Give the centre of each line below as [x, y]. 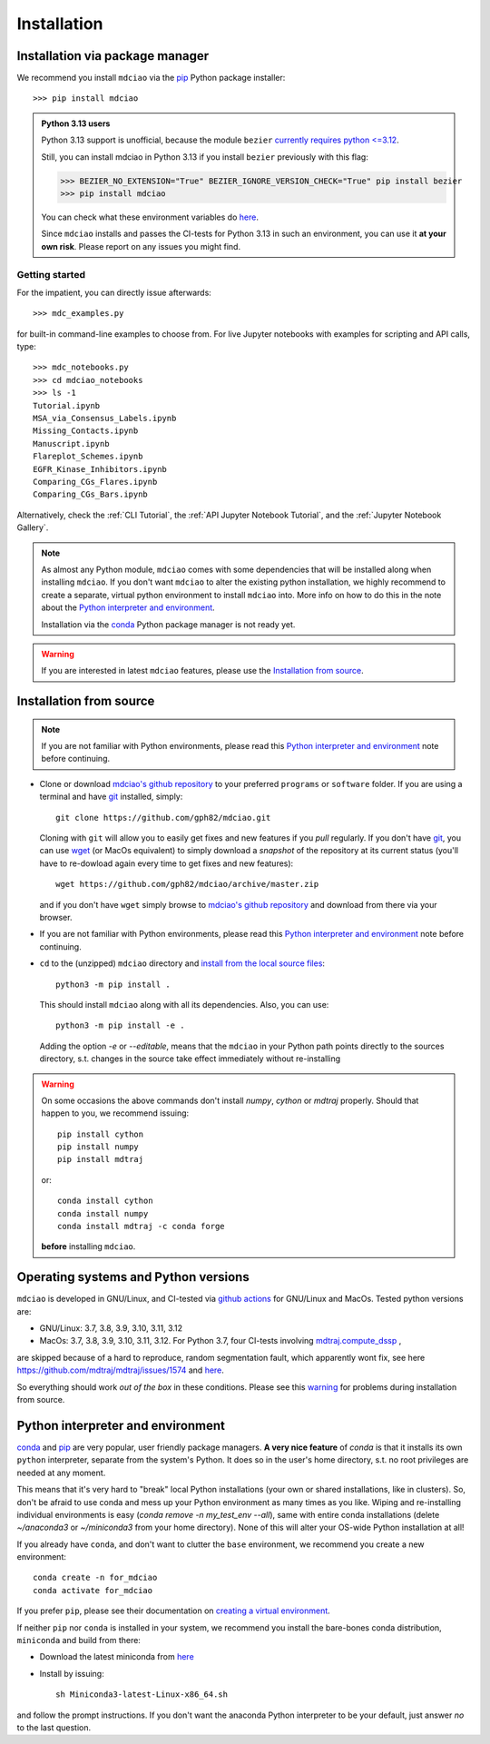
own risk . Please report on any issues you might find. [141, 246]
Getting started [51, 274]
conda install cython [105, 1201]
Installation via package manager [113, 56]
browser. [56, 917]
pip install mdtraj [101, 1159]
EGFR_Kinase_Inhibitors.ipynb [100, 469]
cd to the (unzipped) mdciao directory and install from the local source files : [182, 963]
